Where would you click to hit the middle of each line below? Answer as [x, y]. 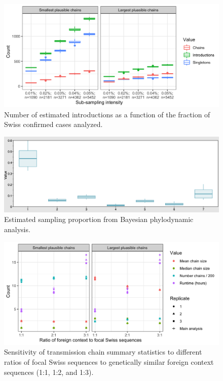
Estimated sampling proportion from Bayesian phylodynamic [99, 219]
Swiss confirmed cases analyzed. [53, 124]
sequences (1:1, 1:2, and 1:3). [49, 372]
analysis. [17, 229]
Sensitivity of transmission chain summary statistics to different [103, 352]
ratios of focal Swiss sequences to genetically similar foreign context [109, 361]
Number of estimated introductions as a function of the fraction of [107, 114]
